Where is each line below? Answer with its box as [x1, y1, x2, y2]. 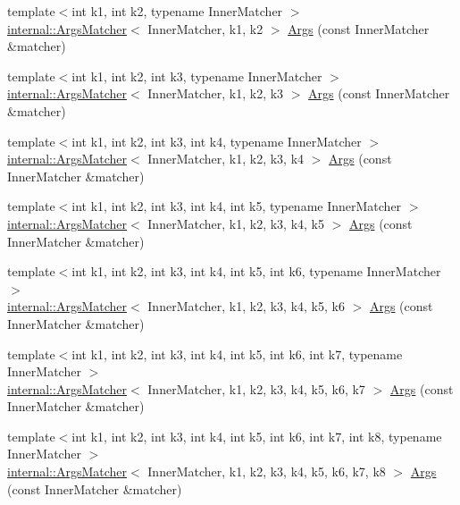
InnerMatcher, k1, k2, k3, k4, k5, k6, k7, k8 [147, 462, 386, 481]
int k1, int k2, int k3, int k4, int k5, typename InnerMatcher [71, 197, 402, 215]
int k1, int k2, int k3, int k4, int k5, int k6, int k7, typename [71, 344, 403, 363]
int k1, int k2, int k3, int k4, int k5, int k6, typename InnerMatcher [71, 262, 441, 281]
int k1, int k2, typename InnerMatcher [71, 2, 283, 20]
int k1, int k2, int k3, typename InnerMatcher [71, 66, 322, 85]
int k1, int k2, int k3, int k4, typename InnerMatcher [71, 131, 362, 150]
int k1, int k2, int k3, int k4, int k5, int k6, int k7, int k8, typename [71, 426, 442, 445]
